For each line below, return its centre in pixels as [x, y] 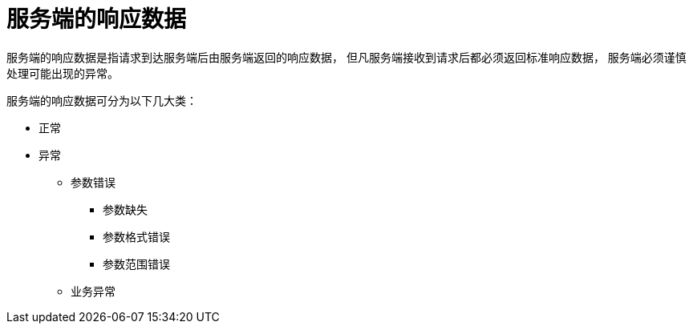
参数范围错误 [136, 264]
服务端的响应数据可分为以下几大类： [102, 100]
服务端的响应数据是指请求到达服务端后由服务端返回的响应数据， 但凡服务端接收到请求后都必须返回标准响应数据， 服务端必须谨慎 [346, 57]
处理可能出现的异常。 [63, 73]
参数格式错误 [136, 236]
